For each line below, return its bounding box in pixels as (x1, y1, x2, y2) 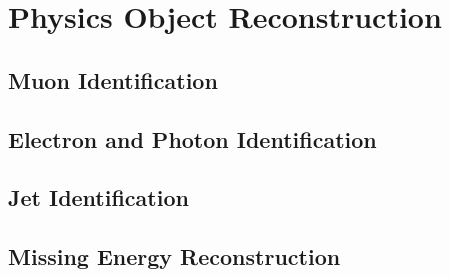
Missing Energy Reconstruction (8, 241, 341, 272)
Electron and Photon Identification (8, 123, 377, 154)
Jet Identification (8, 182, 189, 213)
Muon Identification (8, 64, 218, 95)
